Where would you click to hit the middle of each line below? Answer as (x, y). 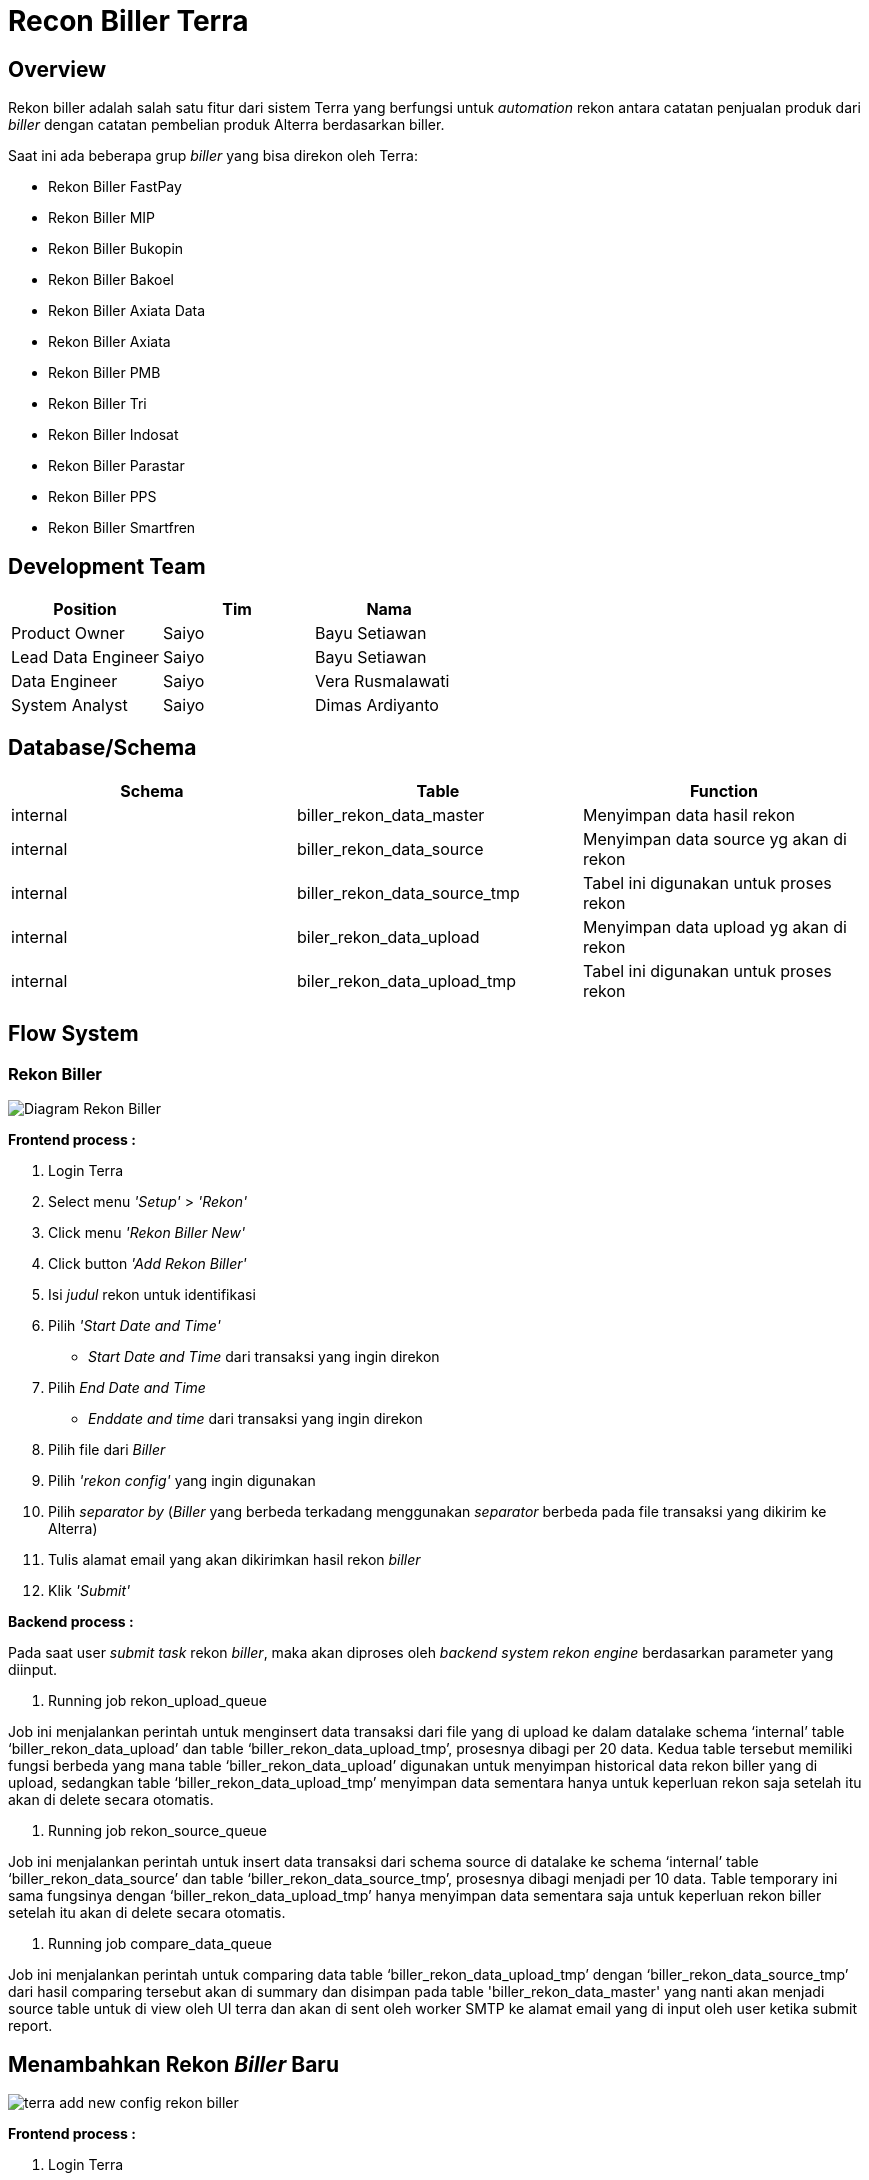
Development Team (107, 566)
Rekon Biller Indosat (113, 435)
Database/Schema (102, 748)
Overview (57, 69)
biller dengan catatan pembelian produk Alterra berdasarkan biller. (226, 125)
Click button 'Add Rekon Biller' (147, 1264)
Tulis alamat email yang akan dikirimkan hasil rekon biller (234, 1560)
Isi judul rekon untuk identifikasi (152, 1295)
